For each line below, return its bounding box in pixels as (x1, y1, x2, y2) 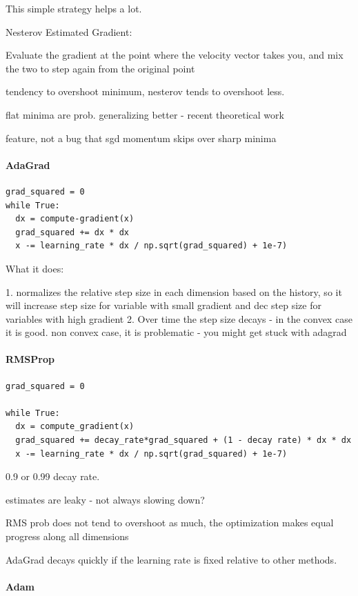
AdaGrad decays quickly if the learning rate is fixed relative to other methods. (6, 552, 337, 566)
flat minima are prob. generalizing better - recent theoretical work (6, 107, 284, 121)
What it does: (6, 261, 64, 275)
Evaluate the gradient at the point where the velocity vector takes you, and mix (6, 48, 344, 62)
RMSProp (6, 352, 54, 366)
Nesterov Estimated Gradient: (6, 24, 132, 39)
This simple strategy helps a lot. (6, 1, 142, 15)
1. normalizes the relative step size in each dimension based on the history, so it (6, 284, 342, 299)
